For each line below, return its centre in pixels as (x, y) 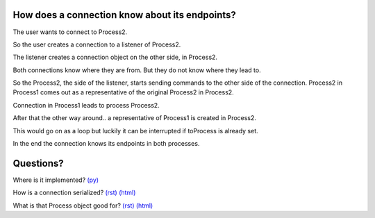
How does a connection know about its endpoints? (124, 15)
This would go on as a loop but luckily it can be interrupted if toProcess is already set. (135, 131)
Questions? (38, 163)
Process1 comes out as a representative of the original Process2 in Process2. (123, 92)
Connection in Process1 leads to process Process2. (86, 105)
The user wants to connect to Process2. (70, 32)
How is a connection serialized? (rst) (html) (74, 193)
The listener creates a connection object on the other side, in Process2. (115, 57)
